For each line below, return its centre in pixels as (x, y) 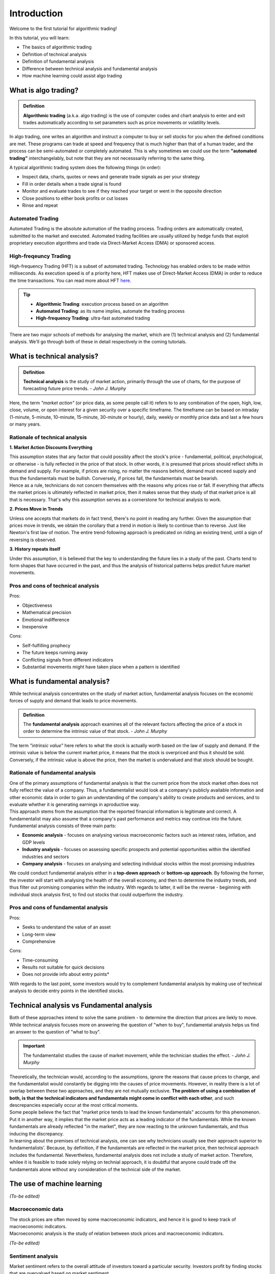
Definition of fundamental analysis (58, 62)
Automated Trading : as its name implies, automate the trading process (110, 311)
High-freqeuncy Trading (40, 256)
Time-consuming (40, 960)
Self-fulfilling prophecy (46, 645)
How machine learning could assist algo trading (72, 75)
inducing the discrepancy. (37, 1133)
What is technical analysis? (54, 356)
